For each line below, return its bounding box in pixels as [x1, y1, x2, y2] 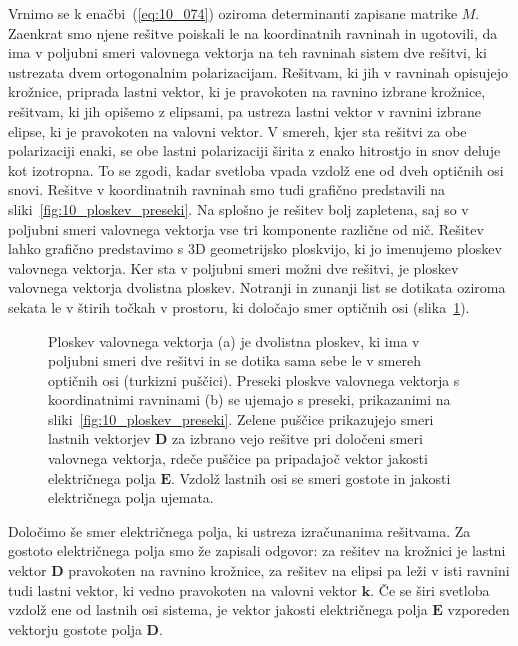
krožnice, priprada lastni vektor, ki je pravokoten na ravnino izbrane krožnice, [8, 81, 486, 102]
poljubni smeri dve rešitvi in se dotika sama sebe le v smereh [48, 350, 422, 371]
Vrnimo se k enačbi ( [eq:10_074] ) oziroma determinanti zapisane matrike [8, 3, 458, 23]
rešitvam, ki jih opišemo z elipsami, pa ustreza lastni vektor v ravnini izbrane [8, 100, 482, 121]
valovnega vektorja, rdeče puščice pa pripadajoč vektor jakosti [48, 448, 428, 469]
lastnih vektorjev [48, 428, 151, 449]
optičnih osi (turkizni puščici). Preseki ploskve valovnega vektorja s [48, 369, 460, 390]
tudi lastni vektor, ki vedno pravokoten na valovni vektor [8, 579, 358, 600]
